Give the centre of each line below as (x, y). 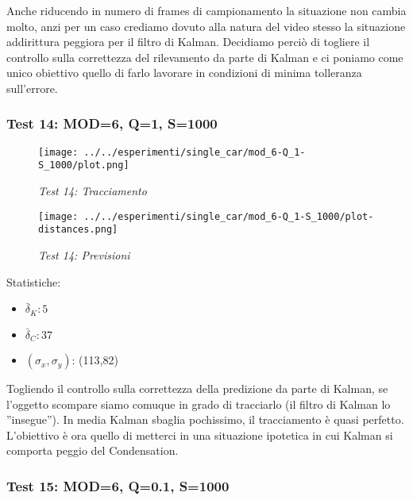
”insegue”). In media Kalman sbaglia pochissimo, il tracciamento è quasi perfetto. (205, 419)
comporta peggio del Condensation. (93, 450)
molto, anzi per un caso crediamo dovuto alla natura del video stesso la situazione (206, 26)
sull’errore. (32, 88)
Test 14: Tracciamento (93, 191)
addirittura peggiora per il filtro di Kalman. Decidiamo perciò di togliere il (188, 42)
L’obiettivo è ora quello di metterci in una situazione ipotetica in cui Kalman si (200, 435)
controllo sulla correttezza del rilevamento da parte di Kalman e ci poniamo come (205, 57)
